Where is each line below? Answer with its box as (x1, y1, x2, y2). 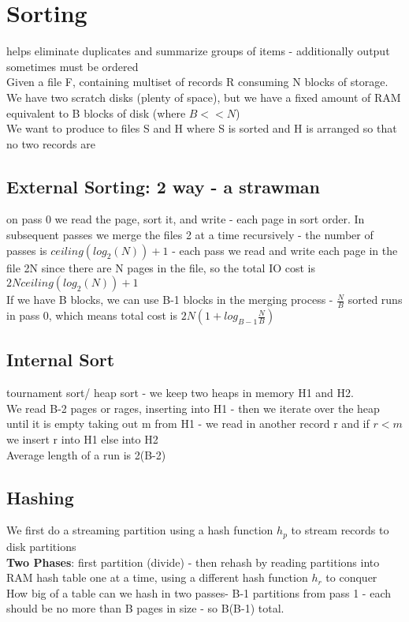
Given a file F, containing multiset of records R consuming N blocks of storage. (6, 73, 389, 90)
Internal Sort (6, 347, 115, 372)
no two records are (6, 135, 95, 152)
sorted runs (348, 291, 403, 308)
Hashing (6, 485, 74, 509)
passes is (6, 242, 47, 258)
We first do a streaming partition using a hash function (6, 522, 273, 538)
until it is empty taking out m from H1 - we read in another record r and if (6, 415, 370, 432)
